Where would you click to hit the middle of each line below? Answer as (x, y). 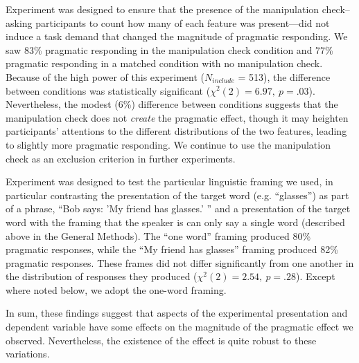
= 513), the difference (284, 76)
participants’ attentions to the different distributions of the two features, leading (176, 131)
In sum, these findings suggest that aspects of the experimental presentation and (177, 313)
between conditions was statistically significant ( (108, 90)
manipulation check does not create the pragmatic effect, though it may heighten (177, 117)
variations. (28, 354)
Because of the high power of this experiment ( (105, 76)
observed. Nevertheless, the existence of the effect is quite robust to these (161, 340)
